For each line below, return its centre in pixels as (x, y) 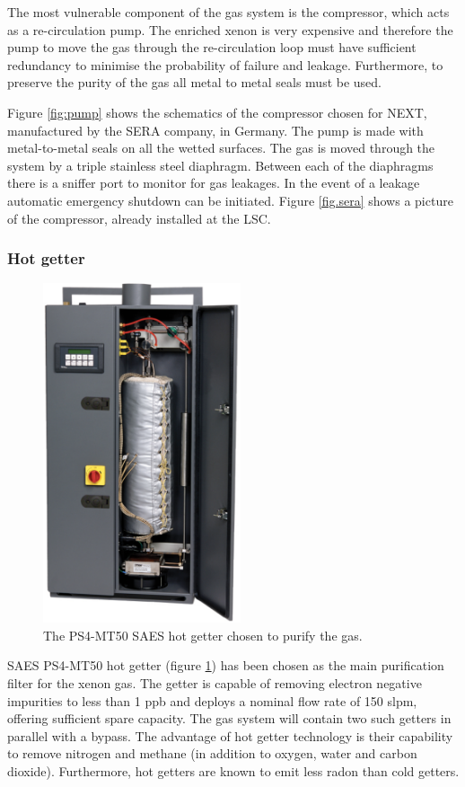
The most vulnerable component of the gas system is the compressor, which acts (228, 12)
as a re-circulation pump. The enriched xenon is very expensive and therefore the (230, 29)
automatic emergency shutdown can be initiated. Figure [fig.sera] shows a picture (230, 200)
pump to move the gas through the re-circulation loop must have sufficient (212, 47)
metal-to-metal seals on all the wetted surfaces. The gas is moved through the (221, 148)
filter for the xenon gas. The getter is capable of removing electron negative (215, 683)
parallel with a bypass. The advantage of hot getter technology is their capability (230, 735)
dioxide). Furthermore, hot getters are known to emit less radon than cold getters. (233, 771)
